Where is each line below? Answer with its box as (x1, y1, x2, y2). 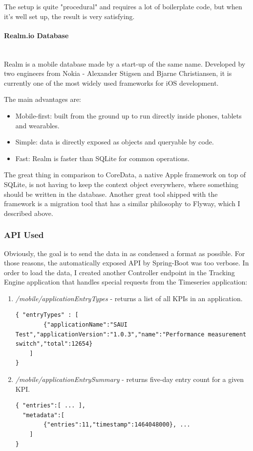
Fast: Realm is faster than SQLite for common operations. (15, 153, 190, 163)
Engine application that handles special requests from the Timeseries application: (4, 277, 248, 287)
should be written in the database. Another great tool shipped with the (4, 189, 218, 199)
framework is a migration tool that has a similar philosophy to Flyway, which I (4, 198, 240, 209)
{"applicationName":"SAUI (43, 321, 127, 329)
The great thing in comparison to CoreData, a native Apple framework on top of (4, 169, 246, 180)
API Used (4, 229, 44, 241)
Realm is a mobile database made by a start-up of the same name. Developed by (4, 58, 246, 69)
